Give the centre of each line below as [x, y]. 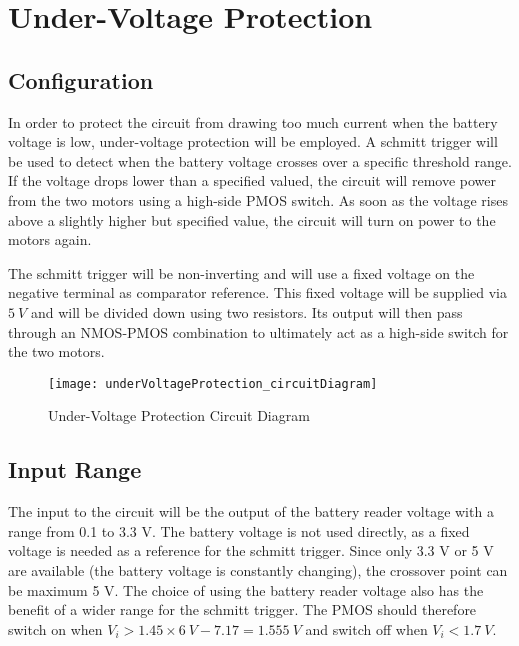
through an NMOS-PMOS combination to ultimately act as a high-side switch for [258, 331]
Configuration [81, 79]
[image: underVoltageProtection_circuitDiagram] [213, 383]
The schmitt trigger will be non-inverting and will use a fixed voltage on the [241, 272]
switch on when [55, 628]
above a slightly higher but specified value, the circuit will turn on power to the [252, 219]
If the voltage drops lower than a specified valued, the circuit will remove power [252, 180]
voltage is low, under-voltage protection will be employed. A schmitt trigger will [253, 141]
